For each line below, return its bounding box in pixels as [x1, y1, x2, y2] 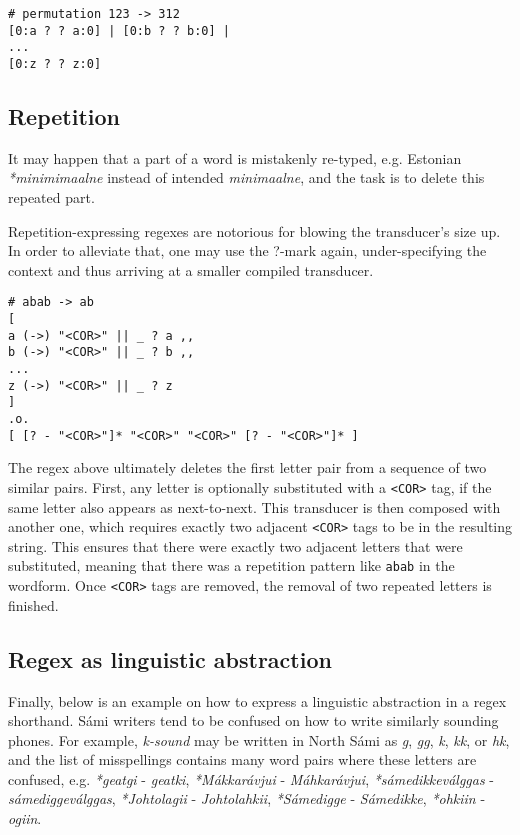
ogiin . [8, 808, 42, 829]
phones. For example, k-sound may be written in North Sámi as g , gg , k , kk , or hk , [8, 729, 510, 750]
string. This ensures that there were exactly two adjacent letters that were [8, 535, 463, 556]
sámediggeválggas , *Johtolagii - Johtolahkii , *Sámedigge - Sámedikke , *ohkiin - [8, 788, 486, 809]
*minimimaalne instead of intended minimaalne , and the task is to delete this [8, 167, 485, 188]
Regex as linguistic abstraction [8, 643, 332, 674]
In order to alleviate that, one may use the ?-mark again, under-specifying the [8, 240, 487, 261]
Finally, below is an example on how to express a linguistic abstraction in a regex [8, 690, 507, 711]
